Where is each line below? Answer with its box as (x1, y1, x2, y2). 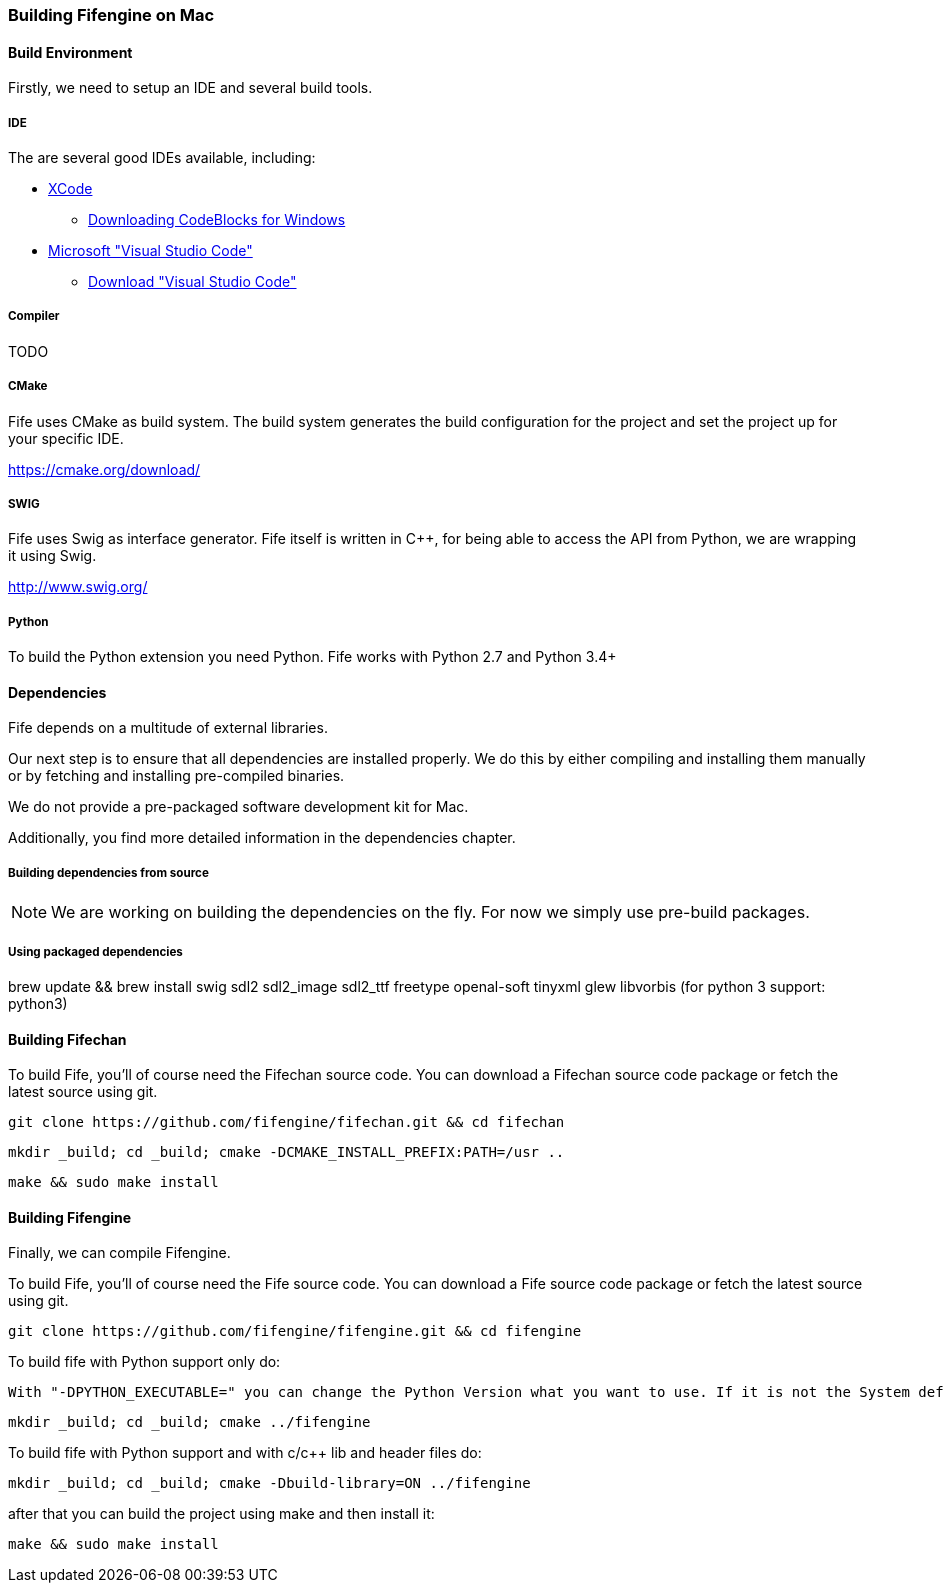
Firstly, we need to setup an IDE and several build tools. (8, 79, 373, 97)
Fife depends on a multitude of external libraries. (8, 719, 328, 737)
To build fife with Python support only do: (8, 1353, 281, 1371)
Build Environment (8, 43, 133, 61)
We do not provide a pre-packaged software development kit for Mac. (8, 798, 469, 816)
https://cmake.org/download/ (8, 460, 201, 478)
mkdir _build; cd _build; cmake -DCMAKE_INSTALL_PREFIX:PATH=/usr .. (8, 1144, 565, 1161)
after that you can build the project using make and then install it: (8, 1505, 435, 1523)
